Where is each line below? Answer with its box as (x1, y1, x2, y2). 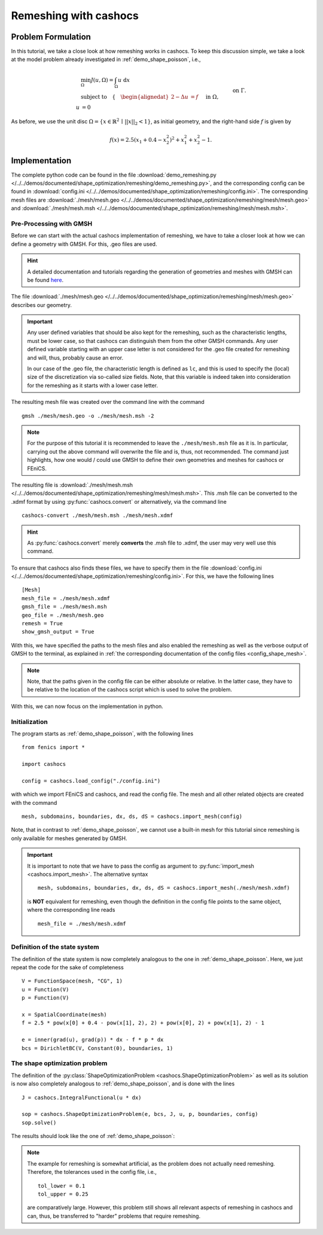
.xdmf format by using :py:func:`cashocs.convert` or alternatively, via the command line (11, 498, 227, 505)
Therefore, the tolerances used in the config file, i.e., (27, 1169, 157, 1176)
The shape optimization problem (11, 1059, 108, 1067)
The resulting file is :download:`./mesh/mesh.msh (11, 481, 133, 488)
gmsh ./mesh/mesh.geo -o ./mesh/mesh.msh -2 (22, 412, 155, 419)
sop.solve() (22, 1119, 57, 1126)
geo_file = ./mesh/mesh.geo (22, 612, 104, 619)
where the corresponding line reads (27, 907, 115, 914)
